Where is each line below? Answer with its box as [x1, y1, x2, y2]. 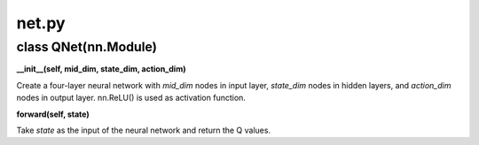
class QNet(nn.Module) [16, 39, 158, 55]
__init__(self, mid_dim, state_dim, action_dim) [16, 64, 186, 74]
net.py [16, 13, 66, 33]
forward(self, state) [16, 109, 90, 119]
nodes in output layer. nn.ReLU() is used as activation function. [16, 93, 246, 103]
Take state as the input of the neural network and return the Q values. [16, 125, 271, 135]
